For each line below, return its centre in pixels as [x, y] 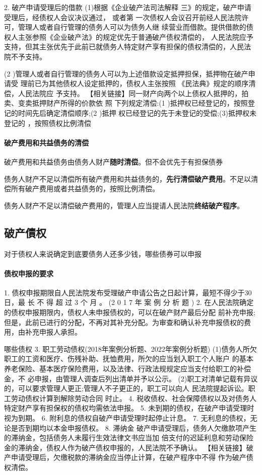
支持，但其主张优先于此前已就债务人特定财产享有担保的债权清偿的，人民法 [127, 47]
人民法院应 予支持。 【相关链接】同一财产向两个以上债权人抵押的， [130, 93]
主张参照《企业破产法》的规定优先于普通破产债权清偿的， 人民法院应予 [136, 36]
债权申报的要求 [29, 273]
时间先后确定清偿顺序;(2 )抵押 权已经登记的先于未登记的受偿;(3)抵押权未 [137, 112]
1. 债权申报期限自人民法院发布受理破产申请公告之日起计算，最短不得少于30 [128, 292]
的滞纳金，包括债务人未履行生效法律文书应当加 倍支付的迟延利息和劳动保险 [129, 438]
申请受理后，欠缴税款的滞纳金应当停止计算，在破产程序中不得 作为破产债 [132, 457]
